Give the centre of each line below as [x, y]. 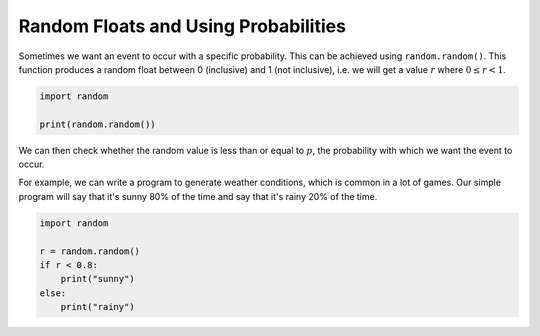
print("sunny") [97, 279]
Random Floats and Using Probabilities [182, 26]
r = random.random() [89, 251]
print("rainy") [97, 307]
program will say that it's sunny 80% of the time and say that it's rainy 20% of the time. [198, 196]
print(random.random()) [98, 124]
